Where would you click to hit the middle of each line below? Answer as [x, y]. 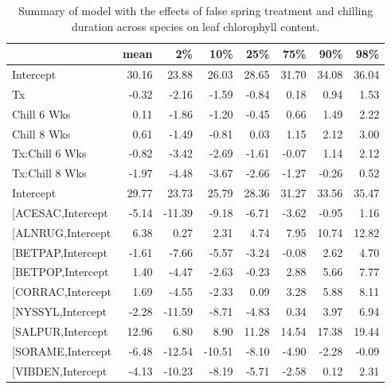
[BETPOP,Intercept [61, 272]
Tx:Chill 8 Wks [49, 173]
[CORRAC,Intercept [62, 292]
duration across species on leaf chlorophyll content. [196, 26]
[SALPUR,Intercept [60, 331]
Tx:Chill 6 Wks [49, 153]
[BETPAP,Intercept [60, 252]
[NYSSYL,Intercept [59, 311]
